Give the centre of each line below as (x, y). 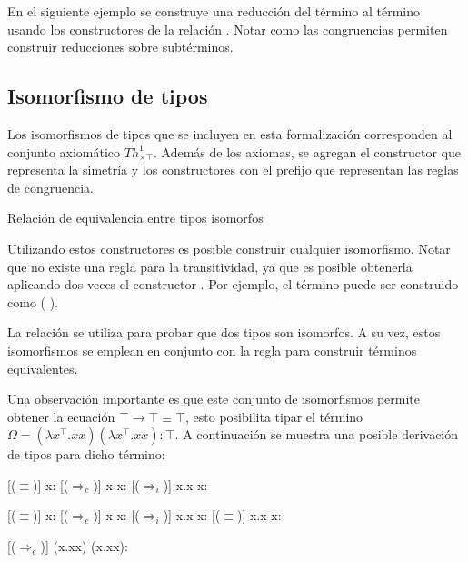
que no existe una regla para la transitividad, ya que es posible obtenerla (210, 266)
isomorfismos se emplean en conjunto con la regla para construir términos (212, 350)
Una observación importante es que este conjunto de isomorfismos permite (214, 399)
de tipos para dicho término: (86, 454)
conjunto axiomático (64, 151)
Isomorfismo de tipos (108, 96)
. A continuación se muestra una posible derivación (317, 434)
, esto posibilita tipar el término (274, 416)
